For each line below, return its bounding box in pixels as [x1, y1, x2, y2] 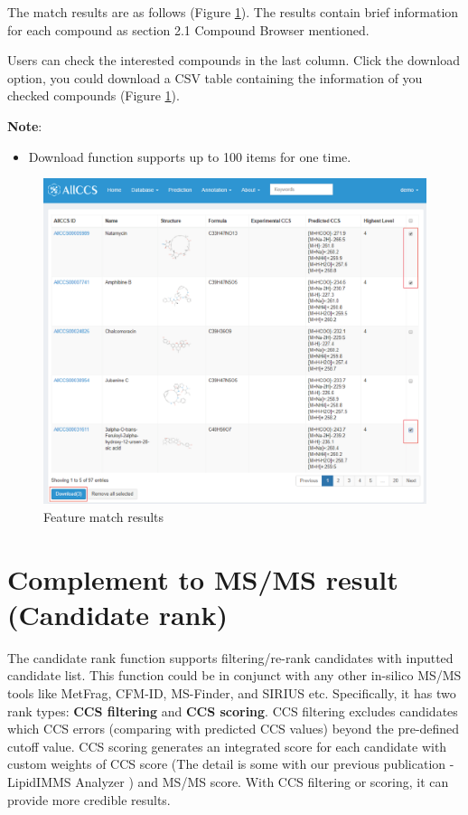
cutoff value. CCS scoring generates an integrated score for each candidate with [7, 736, 447, 755]
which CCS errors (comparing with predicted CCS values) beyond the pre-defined [7, 719, 460, 738]
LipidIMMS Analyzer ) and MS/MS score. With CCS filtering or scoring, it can [7, 772, 449, 791]
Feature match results [43, 507, 164, 526]
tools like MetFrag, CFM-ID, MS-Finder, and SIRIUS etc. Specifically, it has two [7, 684, 456, 703]
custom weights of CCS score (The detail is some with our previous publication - [7, 754, 454, 773]
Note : [7, 116, 42, 135]
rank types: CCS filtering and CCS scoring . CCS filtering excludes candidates [7, 701, 458, 720]
